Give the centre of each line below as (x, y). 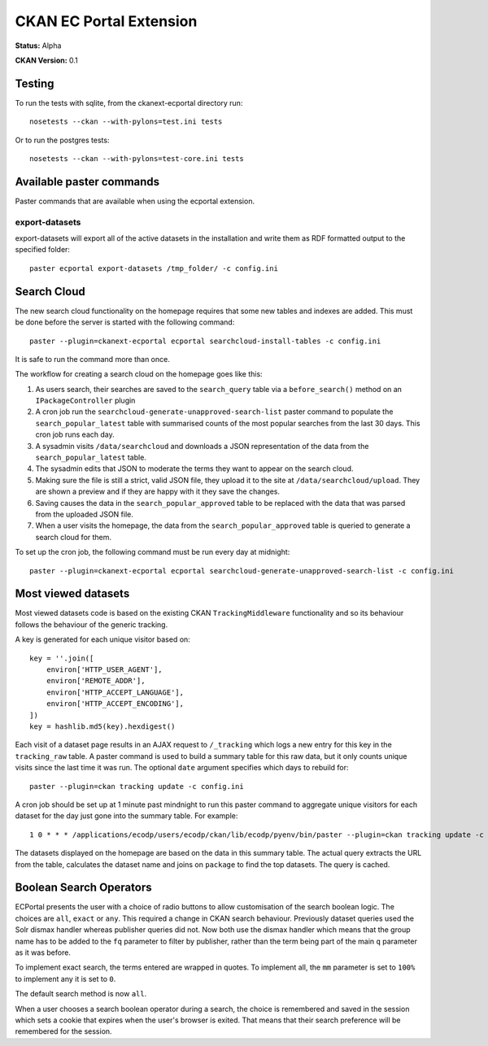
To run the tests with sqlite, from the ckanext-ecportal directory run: (129, 102)
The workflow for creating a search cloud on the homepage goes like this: (139, 374)
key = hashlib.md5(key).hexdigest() (102, 726)
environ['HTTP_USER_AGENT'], (104, 670)
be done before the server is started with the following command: (125, 322)
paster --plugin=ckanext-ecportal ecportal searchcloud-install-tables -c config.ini (205, 341)
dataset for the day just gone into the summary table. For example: (126, 816)
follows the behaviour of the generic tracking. (91, 624)
